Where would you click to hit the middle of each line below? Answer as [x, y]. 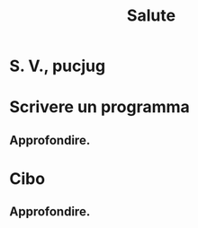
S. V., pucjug [58, 66]
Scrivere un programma [100, 107]
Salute [151, 16]
